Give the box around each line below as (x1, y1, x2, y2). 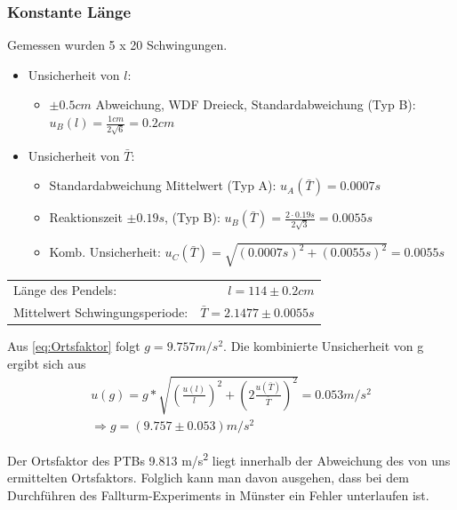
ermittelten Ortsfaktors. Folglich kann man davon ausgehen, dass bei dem (7, 468, 409, 487)
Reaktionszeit (49, 208, 123, 227)
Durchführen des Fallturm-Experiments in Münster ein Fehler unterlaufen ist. (7, 485, 429, 504)
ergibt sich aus (7, 354, 86, 372)
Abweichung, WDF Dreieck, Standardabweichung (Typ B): (95, 95, 416, 114)
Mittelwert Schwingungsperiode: (13, 303, 188, 322)
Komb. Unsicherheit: (49, 243, 161, 261)
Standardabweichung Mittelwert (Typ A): (49, 176, 277, 195)
